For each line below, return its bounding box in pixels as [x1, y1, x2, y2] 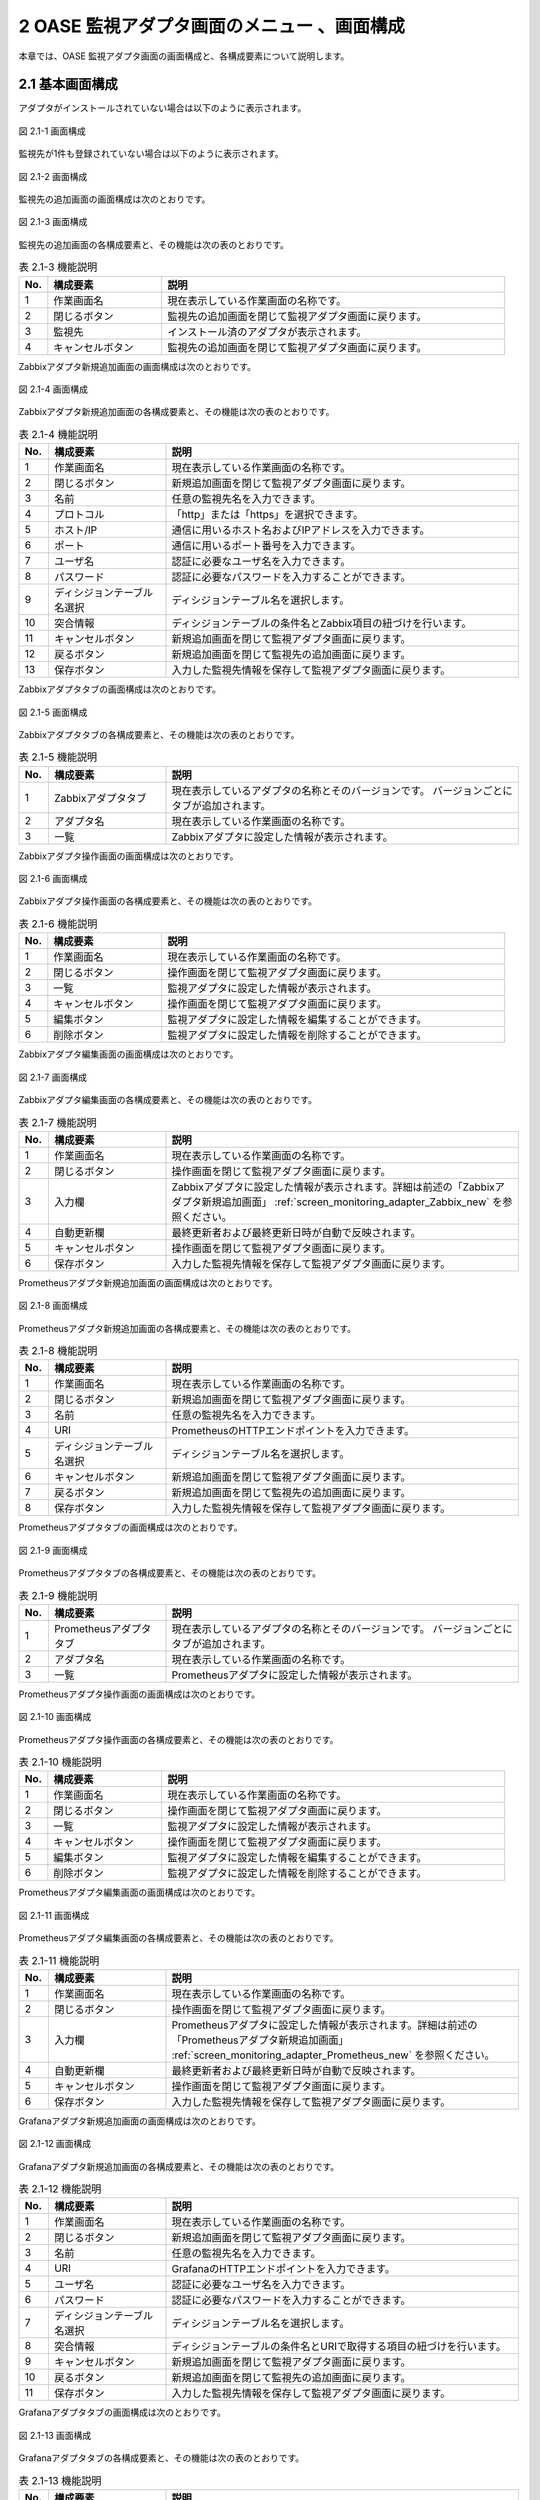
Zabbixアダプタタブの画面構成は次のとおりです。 [18, 683, 222, 695]
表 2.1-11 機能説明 [18, 1953, 100, 1967]
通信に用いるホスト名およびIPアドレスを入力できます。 [171, 523, 430, 537]
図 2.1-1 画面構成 [18, 125, 87, 137]
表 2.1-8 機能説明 [18, 1344, 98, 1358]
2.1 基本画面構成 [18, 76, 119, 93]
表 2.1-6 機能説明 [18, 917, 98, 931]
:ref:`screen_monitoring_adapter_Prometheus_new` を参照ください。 [171, 2048, 495, 2062]
